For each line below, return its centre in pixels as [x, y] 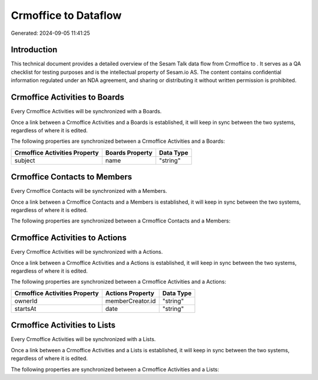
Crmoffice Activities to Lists [63, 325]
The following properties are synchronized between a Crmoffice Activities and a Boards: [118, 141]
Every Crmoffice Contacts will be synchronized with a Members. [89, 191]
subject [25, 160]
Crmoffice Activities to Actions [69, 238]
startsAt [25, 309]
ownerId [26, 301]
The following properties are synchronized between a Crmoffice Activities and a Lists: [115, 369]
